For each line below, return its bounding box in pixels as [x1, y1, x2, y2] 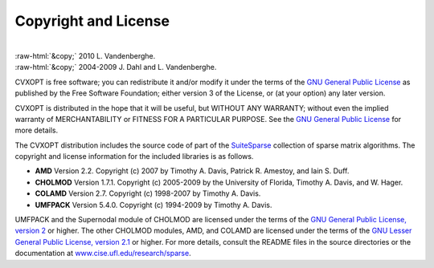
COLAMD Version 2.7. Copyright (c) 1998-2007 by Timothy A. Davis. [35, 189, 261, 198]
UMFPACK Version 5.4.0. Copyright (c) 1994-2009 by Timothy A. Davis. [35, 200, 272, 209]
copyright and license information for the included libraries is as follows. [14, 152, 254, 161]
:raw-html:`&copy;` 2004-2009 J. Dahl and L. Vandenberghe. [14, 63, 217, 72]
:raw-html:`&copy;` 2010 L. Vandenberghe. [14, 51, 156, 60]
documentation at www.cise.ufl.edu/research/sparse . [14, 249, 192, 258]
